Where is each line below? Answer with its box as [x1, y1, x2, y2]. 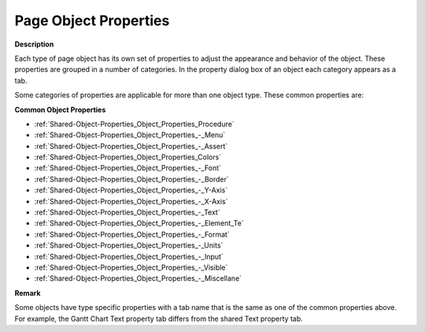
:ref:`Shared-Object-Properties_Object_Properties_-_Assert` [34, 141, 228, 151]
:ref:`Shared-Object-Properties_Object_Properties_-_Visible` [34, 263, 228, 272]
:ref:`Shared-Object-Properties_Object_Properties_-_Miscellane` [34, 274, 242, 283]
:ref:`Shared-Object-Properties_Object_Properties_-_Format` [34, 229, 230, 239]
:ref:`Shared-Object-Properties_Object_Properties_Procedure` [34, 119, 235, 129]
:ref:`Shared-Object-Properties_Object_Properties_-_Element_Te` [34, 218, 244, 228]
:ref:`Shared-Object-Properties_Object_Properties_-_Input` [34, 252, 224, 261]
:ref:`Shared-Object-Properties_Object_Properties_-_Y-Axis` [34, 185, 228, 195]
